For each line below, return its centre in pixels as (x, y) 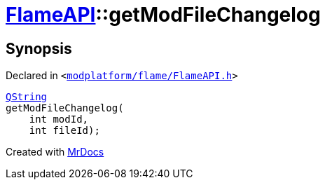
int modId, (59, 119)
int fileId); (64, 131)
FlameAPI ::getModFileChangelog (163, 15)
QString (27, 97)
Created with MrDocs (55, 152)
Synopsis (39, 48)
